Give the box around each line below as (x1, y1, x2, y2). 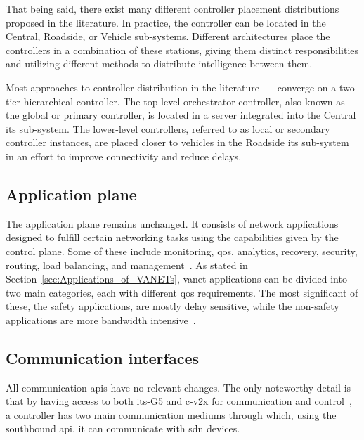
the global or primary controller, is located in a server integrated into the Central (6, 108, 356, 122)
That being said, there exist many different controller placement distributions (6, 1, 339, 15)
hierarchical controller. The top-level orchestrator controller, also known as (23, 93, 345, 108)
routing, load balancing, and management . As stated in (6, 257, 248, 272)
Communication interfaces (6, 347, 200, 368)
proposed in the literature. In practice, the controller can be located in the (6, 15, 326, 30)
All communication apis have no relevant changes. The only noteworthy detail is (6, 380, 351, 394)
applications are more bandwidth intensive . (6, 312, 196, 327)
